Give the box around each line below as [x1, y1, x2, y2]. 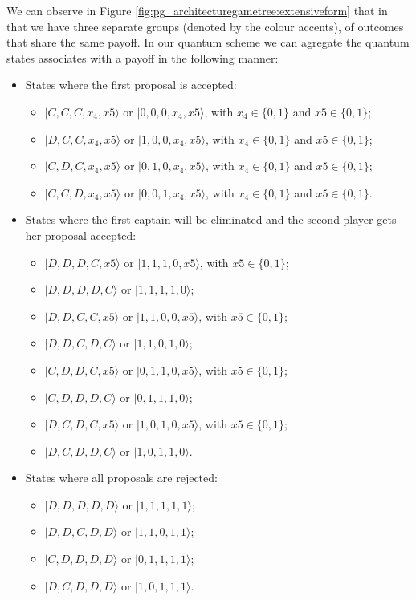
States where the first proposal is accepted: [25, 76, 237, 93]
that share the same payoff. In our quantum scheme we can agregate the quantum [6, 34, 410, 51]
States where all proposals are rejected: [25, 469, 218, 486]
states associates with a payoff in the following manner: [6, 49, 279, 66]
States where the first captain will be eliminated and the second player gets [25, 211, 397, 228]
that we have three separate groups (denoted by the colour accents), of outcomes [6, 18, 404, 34]
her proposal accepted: [25, 226, 137, 243]
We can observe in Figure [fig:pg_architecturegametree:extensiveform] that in [6, 2, 388, 18]
